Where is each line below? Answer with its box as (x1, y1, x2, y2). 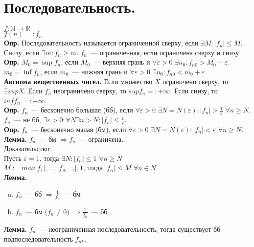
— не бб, (14, 114, 41, 125)
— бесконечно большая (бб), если (31, 105, 133, 115)
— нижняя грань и (72, 66, 128, 76)
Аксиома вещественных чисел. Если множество (4, 76, 153, 86)
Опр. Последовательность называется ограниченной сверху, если (4, 38, 199, 48)
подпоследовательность (4, 233, 73, 244)
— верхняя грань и (93, 57, 150, 67)
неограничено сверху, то (53, 86, 126, 96)
